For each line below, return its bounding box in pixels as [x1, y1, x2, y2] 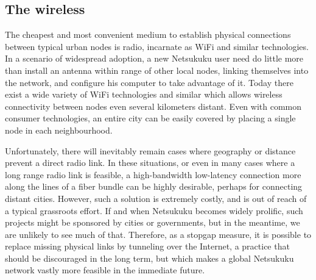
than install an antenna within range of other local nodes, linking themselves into [5, 63, 309, 76]
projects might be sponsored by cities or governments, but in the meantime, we [5, 216, 300, 229]
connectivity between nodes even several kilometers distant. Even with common [5, 99, 302, 112]
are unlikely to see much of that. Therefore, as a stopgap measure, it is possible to [5, 228, 312, 240]
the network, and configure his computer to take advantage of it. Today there [5, 76, 293, 88]
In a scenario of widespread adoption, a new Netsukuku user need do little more [5, 52, 304, 65]
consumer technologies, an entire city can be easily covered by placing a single [5, 112, 296, 124]
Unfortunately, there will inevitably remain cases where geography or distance [5, 144, 296, 157]
